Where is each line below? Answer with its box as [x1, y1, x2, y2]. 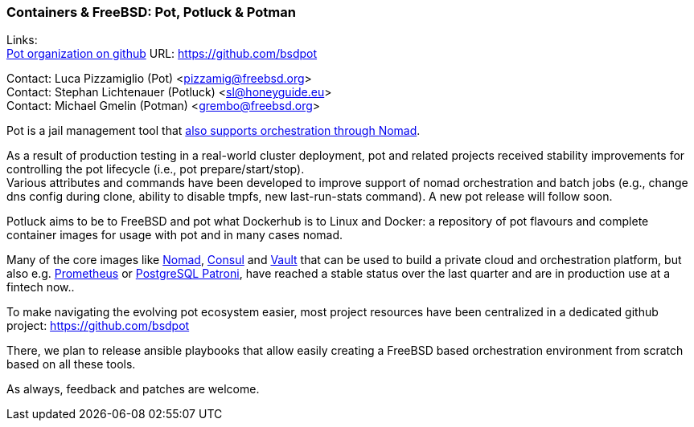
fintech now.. [6, 280, 75, 295]
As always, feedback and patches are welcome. [6, 382, 260, 396]
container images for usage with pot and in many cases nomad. [6, 228, 343, 242]
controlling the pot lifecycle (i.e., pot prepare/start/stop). [6, 162, 305, 177]
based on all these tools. [6, 357, 136, 372]
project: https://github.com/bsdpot [6, 319, 190, 333]
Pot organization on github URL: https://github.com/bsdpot [6, 47, 318, 61]
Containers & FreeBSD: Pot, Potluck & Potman [6, 4, 296, 20]
